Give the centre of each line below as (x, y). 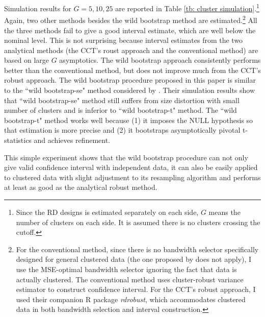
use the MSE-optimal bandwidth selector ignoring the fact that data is (126, 269)
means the (224, 212)
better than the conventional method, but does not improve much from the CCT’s (132, 70)
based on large (27, 60)
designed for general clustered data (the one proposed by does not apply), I (134, 259)
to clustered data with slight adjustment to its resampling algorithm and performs (132, 177)
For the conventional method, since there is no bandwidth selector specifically (137, 249)
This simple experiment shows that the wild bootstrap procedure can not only (126, 157)
